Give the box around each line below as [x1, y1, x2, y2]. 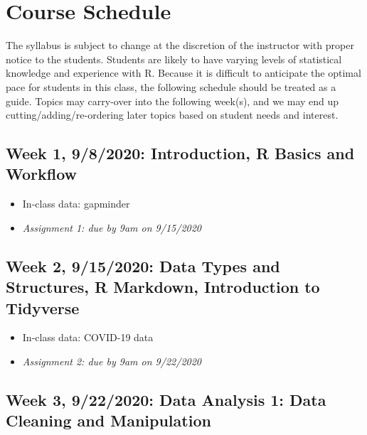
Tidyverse [6, 296, 80, 318]
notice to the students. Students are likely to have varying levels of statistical [6, 51, 342, 66]
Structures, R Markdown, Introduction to [6, 276, 320, 298]
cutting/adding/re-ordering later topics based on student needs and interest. [6, 107, 339, 122]
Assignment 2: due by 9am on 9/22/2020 [22, 354, 201, 369]
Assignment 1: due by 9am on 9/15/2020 [22, 220, 201, 235]
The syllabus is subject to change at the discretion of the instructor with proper [6, 38, 354, 53]
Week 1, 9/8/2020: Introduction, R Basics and [6, 142, 355, 164]
